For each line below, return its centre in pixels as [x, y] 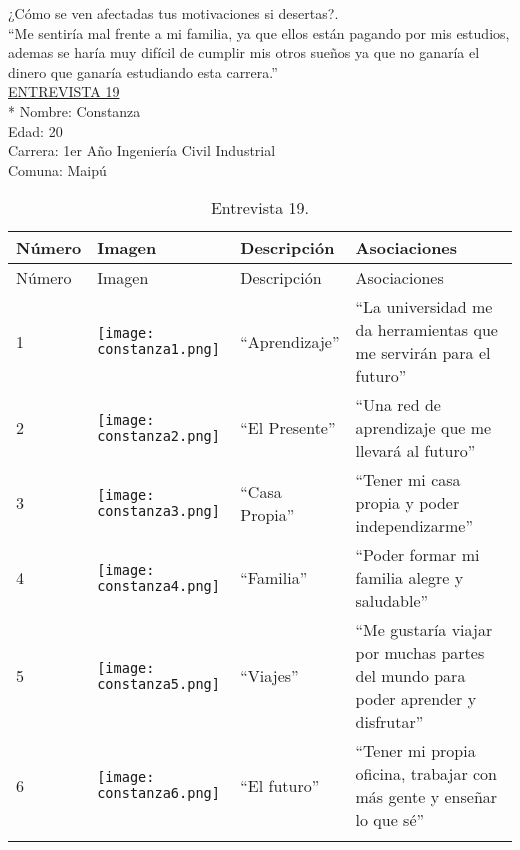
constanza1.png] [158, 349]
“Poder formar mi [417, 555]
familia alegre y [409, 578]
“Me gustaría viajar [424, 630]
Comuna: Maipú [57, 169]
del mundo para [410, 676]
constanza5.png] [158, 683]
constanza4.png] [158, 585]
